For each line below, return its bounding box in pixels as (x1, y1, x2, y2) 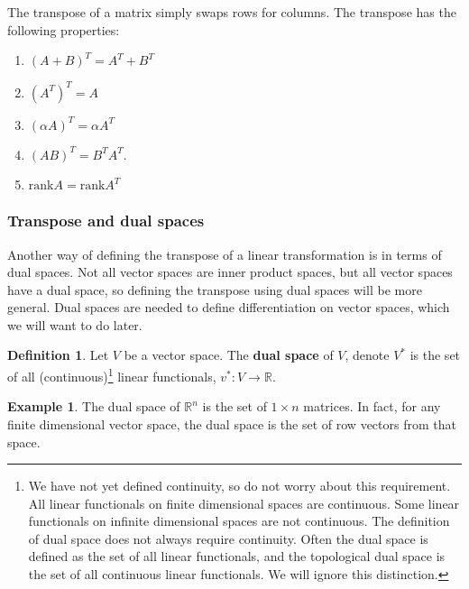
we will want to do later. (7, 315, 143, 334)
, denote (345, 345, 390, 364)
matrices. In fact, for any (303, 397, 441, 416)
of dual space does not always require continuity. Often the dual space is (28, 529, 428, 548)
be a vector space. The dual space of (124, 345, 334, 364)
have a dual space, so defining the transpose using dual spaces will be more (7, 280, 422, 299)
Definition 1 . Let (7, 345, 109, 364)
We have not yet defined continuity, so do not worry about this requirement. (28, 476, 451, 495)
